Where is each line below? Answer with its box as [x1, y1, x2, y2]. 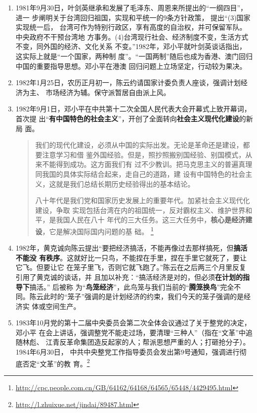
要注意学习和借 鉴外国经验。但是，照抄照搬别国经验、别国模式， [35, 149, 246, 159]
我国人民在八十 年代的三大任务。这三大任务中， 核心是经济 [56, 214, 246, 225]
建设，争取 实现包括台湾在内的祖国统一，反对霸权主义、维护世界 [35, 205, 246, 215]
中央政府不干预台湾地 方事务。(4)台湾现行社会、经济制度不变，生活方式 [15, 31, 249, 42]
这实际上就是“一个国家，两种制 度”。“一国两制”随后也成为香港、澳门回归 [15, 51, 253, 61]
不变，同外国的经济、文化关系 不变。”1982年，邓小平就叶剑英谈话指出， [15, 41, 247, 52]
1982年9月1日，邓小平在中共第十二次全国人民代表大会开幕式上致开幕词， [15, 103, 251, 114]
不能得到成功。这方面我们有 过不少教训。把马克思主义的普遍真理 [42, 159, 253, 169]
